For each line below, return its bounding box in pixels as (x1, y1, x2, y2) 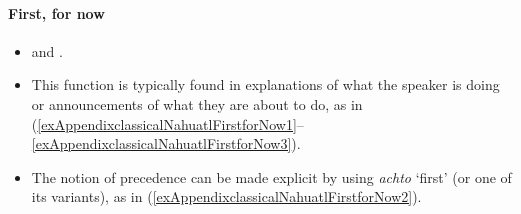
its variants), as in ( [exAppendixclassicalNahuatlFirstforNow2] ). (31, 186, 422, 207)
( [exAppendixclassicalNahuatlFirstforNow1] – (31, 113, 304, 134)
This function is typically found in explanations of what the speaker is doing (31, 74, 500, 95)
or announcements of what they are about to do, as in (31, 93, 363, 114)
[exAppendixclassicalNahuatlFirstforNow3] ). (31, 133, 301, 154)
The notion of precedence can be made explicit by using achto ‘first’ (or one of (31, 166, 512, 187)
